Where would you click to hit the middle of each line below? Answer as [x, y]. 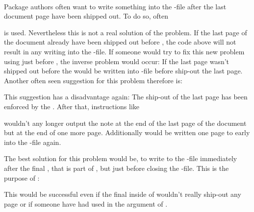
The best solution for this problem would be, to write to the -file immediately [121, 158]
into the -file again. [33, 142]
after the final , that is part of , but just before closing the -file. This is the [116, 168]
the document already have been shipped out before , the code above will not [120, 42]
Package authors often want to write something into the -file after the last [115, 6]
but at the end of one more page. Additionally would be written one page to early [127, 132]
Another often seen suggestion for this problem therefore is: [93, 80]
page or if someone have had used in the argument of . [86, 203]
